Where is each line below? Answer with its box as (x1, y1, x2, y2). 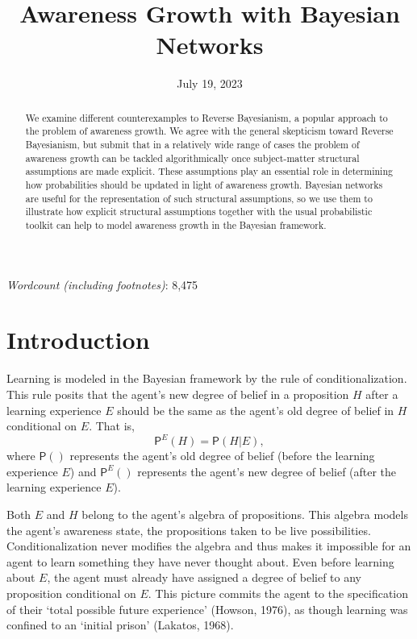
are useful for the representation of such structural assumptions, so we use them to (25, 191, 373, 205)
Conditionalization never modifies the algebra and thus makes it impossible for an (6, 537, 411, 554)
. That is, (89, 417, 136, 434)
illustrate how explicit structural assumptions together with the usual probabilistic (25, 205, 373, 218)
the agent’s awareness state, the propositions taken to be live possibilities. (6, 521, 371, 538)
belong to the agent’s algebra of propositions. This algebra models (81, 505, 408, 522)
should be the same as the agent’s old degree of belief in (117, 401, 394, 418)
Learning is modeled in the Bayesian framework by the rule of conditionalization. (6, 370, 407, 387)
